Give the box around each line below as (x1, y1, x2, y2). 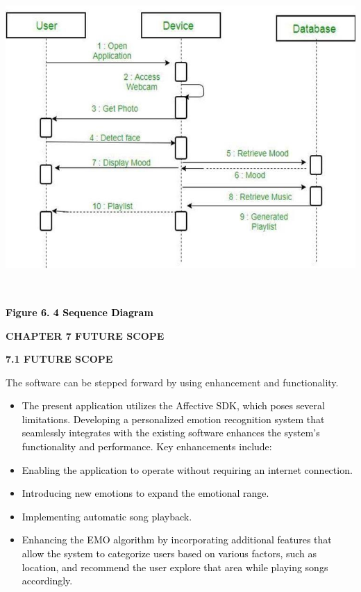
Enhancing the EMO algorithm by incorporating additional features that (22, 532, 332, 547)
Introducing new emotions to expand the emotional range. (22, 486, 269, 500)
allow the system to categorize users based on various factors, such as (22, 546, 317, 561)
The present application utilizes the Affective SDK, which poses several (22, 398, 325, 413)
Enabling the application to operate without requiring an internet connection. (22, 462, 353, 477)
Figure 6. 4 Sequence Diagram (6, 304, 153, 319)
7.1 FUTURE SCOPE (6, 352, 113, 366)
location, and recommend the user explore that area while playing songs (22, 559, 328, 574)
